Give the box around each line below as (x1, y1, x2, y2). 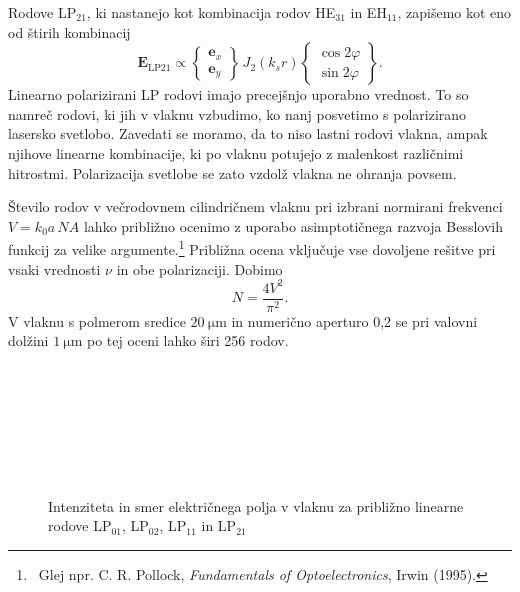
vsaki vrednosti (8, 258, 101, 279)
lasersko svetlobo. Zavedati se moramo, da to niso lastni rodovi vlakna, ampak (8, 123, 488, 144)
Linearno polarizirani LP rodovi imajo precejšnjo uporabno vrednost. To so (8, 84, 469, 105)
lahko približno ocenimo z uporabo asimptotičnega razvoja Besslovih (83, 215, 503, 236)
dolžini (8, 330, 49, 351)
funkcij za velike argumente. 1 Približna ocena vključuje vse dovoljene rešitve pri (8, 236, 496, 259)
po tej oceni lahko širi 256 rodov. (86, 330, 289, 351)
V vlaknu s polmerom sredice (8, 310, 186, 331)
